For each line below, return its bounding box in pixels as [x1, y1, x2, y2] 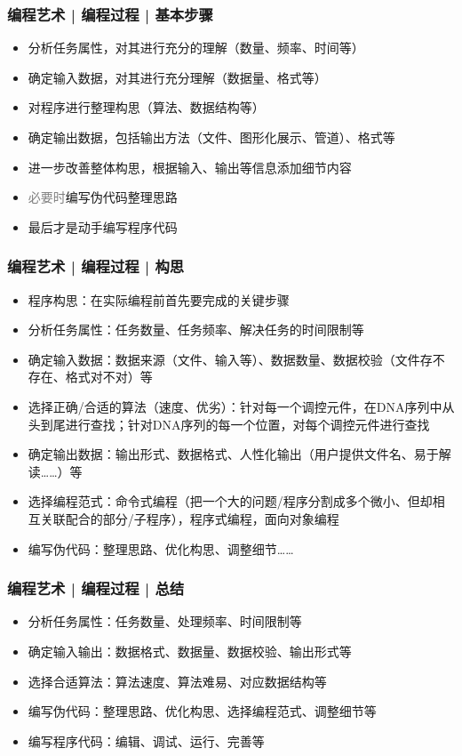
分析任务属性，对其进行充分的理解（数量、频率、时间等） [28, 38, 364, 57]
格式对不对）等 [65, 367, 153, 386]
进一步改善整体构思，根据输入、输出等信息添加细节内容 [28, 157, 352, 176]
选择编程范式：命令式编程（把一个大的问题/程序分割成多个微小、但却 [28, 492, 433, 511]
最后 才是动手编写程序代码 [28, 217, 178, 236]
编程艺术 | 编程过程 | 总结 [7, 577, 185, 599]
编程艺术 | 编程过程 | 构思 [7, 255, 185, 277]
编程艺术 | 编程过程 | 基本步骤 [7, 3, 213, 25]
